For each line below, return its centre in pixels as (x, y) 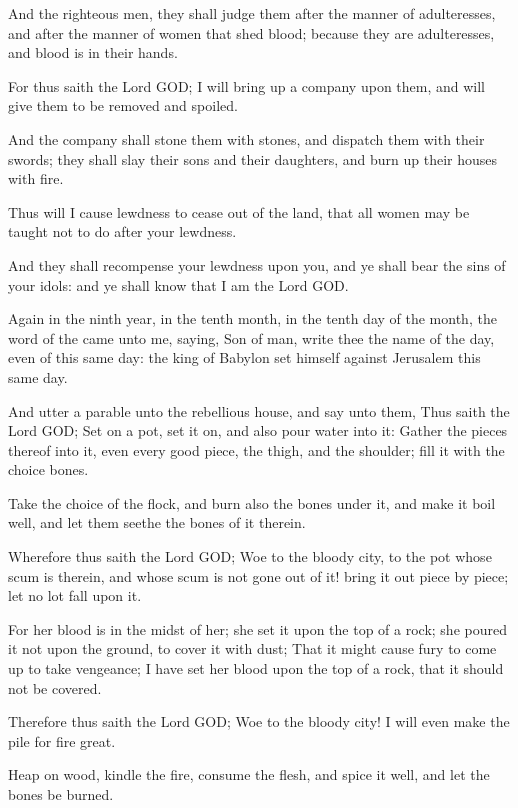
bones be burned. (61, 794)
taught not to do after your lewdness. (122, 231)
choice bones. (48, 469)
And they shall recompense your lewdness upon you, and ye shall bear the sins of (257, 264)
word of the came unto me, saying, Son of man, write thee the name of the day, (251, 337)
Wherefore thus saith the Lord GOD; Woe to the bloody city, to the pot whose (250, 556)
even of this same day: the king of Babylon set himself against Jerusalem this (244, 357)
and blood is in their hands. (93, 52)
